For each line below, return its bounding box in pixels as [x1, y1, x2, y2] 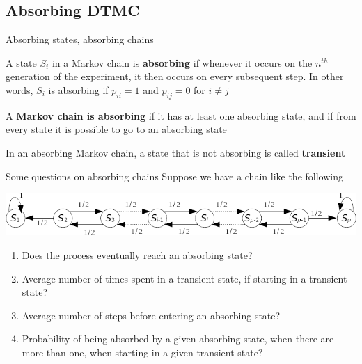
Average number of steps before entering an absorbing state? [22, 308, 281, 322]
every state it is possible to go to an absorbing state [6, 122, 227, 136]
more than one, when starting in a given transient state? [22, 345, 263, 359]
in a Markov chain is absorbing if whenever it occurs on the [52, 55, 313, 70]
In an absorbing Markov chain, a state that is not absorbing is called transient [6, 145, 346, 159]
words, [6, 82, 33, 97]
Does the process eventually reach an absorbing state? [22, 248, 253, 262]
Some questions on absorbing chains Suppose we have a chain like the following [6, 168, 343, 183]
